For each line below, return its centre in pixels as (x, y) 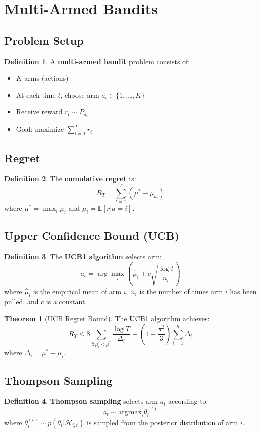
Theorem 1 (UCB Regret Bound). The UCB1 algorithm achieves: (107, 318)
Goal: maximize (40, 129)
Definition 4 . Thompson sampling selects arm (81, 401)
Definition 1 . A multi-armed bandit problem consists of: (97, 61)
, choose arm (80, 95)
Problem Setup (44, 40)
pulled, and (21, 301)
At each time (36, 95)
